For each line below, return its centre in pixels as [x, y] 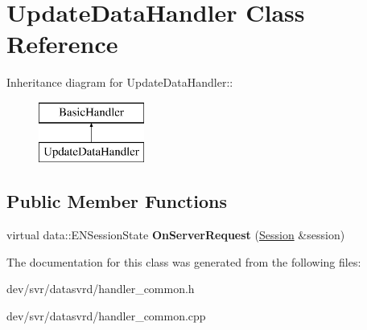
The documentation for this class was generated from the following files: [184, 261]
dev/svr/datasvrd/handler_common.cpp [106, 316]
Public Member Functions [117, 201]
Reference [62, 44]
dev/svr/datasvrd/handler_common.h [101, 289]
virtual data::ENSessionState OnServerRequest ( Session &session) [176, 235]
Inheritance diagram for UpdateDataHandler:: [120, 82]
